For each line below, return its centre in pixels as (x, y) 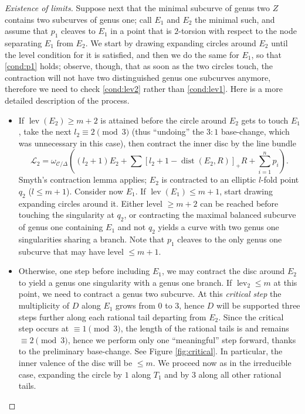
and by (177, 374)
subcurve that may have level (71, 251)
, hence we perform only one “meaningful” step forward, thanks (182, 339)
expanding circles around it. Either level (90, 203)
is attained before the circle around (164, 120)
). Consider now (95, 191)
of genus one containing (61, 227)
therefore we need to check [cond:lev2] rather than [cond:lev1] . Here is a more (144, 89)
